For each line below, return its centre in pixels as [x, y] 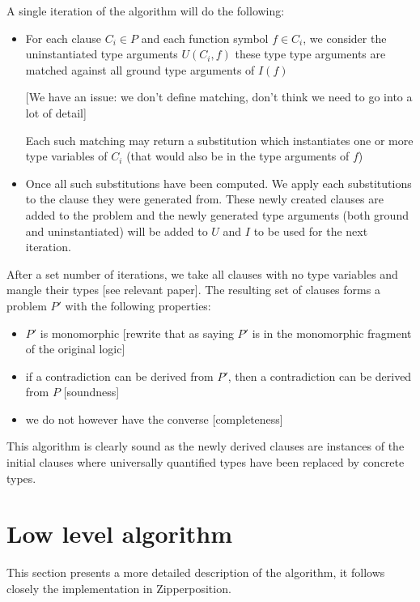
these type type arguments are [310, 54]
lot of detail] [56, 112]
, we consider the [345, 38]
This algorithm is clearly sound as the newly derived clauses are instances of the [206, 446]
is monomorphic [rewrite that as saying [137, 333]
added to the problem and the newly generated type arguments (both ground [217, 214]
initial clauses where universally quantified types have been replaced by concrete [206, 462]
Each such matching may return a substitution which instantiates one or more [219, 140]
